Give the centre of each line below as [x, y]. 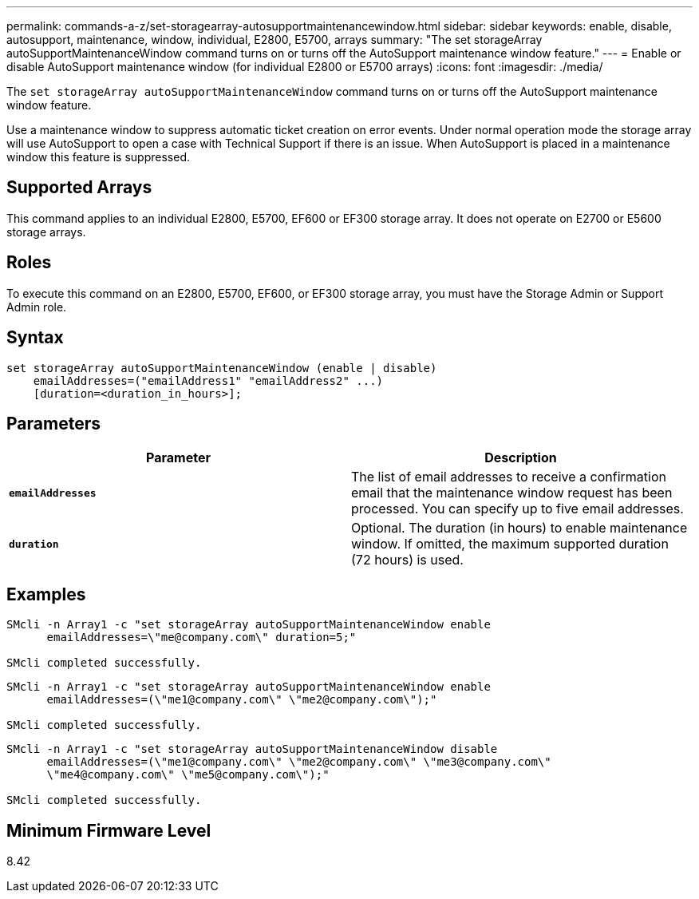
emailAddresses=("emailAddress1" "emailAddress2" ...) [208, 380]
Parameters [53, 423]
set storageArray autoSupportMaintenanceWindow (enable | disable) [222, 368]
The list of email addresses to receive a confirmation [509, 477]
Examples [46, 594]
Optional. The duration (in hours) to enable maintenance [519, 528]
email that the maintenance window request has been [512, 493]
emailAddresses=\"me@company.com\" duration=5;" [201, 638]
